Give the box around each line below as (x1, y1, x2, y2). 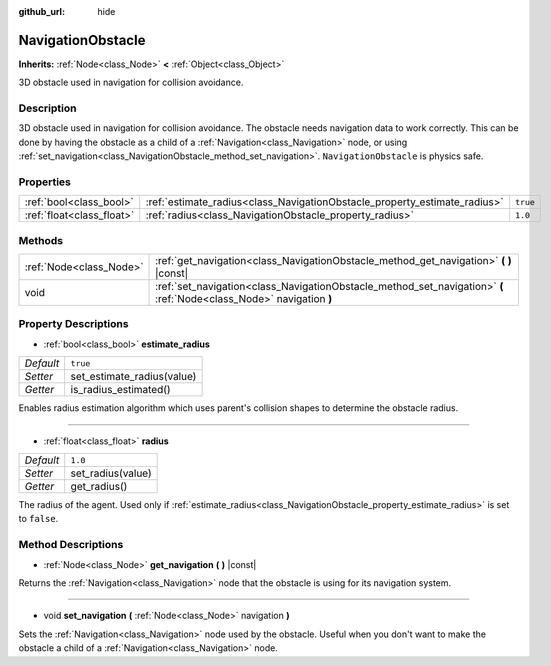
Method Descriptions (18, 538, 124, 552)
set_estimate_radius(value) (70, 370, 197, 384)
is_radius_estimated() (70, 383, 171, 397)
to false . (18, 513, 59, 525)
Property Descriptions (18, 317, 129, 331)
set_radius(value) (70, 466, 152, 480)
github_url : (18, 6, 65, 17)
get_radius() (70, 480, 128, 494)
